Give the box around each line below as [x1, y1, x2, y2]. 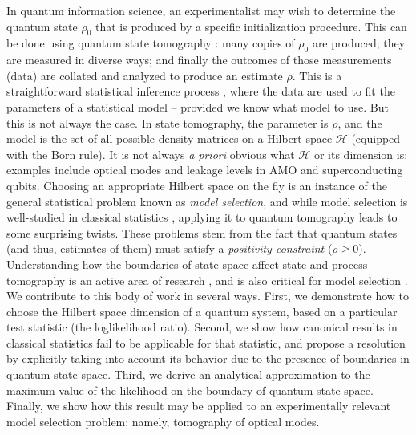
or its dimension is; [313, 145, 408, 162]
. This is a [292, 67, 342, 83]
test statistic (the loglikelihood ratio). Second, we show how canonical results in [6, 319, 398, 335]
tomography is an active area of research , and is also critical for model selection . [6, 271, 408, 288]
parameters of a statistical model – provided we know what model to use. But [6, 98, 389, 115]
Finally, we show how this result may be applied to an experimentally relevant [6, 397, 391, 414]
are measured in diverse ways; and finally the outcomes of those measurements [6, 51, 392, 68]
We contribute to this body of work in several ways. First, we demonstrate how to [6, 287, 410, 304]
